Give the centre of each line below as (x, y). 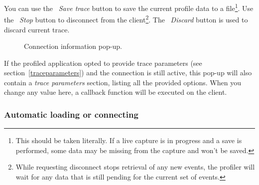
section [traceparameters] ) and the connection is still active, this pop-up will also (128, 73)
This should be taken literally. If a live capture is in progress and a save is (129, 140)
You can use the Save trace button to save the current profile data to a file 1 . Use (129, 7)
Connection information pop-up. (73, 46)
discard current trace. (37, 29)
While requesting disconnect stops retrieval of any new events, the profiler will (135, 167)
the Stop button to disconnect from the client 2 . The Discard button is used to (126, 19)
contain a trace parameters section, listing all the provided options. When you (123, 82)
